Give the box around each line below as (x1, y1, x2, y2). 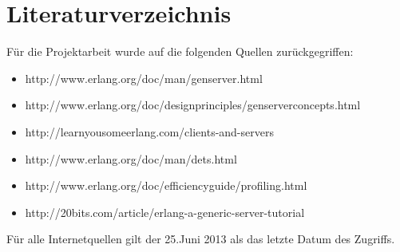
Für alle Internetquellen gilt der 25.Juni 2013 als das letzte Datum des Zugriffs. (6, 230, 395, 247)
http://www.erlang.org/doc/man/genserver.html (25, 69, 263, 86)
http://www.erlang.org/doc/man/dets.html (25, 150, 237, 167)
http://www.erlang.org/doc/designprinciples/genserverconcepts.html (25, 96, 361, 113)
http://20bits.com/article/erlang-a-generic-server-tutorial (25, 203, 305, 220)
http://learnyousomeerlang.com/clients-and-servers (25, 123, 274, 140)
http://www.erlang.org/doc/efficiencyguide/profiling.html (25, 177, 307, 194)
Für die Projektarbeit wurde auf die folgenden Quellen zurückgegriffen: (6, 43, 354, 60)
